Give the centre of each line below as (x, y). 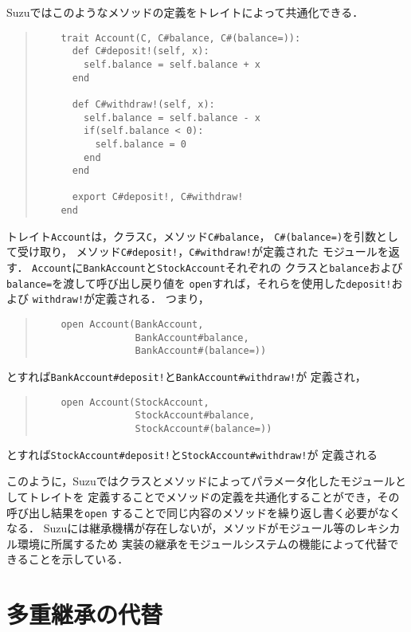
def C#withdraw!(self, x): (143, 104)
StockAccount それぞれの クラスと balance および (280, 267)
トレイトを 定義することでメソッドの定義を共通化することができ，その (214, 496)
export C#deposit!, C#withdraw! (158, 197)
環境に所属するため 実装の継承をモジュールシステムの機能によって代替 (202, 543)
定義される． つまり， (152, 298)
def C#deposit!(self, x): (141, 51)
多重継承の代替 (85, 614)
